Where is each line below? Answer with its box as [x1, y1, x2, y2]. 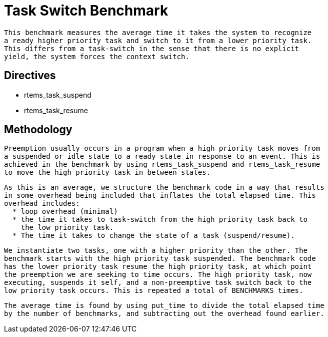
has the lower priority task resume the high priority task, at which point [4, 262, 312, 271]
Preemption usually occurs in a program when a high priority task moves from [4, 144, 320, 153]
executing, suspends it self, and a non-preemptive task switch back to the [4, 278, 312, 287]
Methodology [4, 123, 72, 136]
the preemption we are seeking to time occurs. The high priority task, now [4, 270, 312, 279]
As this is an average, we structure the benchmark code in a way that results [4, 183, 324, 192]
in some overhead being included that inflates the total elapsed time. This [4, 191, 316, 200]
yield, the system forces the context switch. [4, 52, 189, 61]
